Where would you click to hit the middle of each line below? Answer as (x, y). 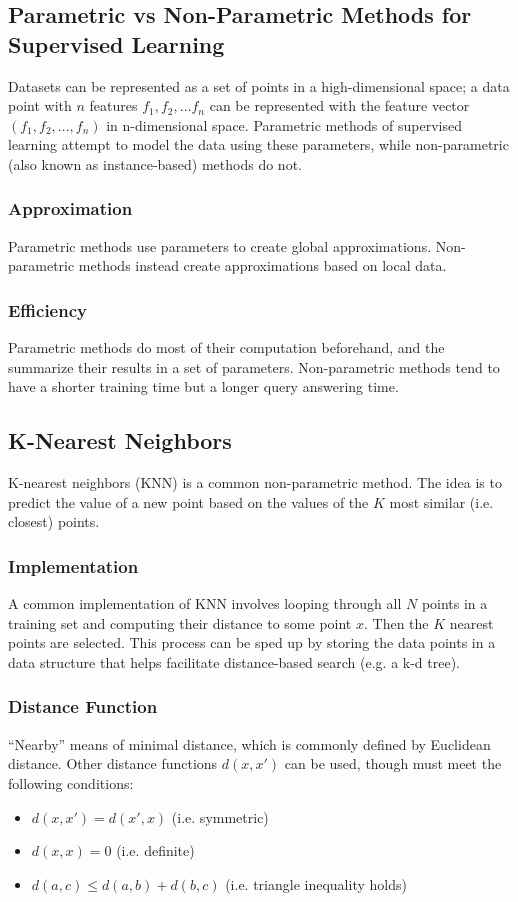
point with (40, 105)
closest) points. (54, 521)
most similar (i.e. (441, 501)
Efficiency (47, 309)
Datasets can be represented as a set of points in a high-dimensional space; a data (259, 85)
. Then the (396, 622)
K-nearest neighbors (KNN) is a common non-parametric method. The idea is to (255, 482)
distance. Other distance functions (113, 763)
